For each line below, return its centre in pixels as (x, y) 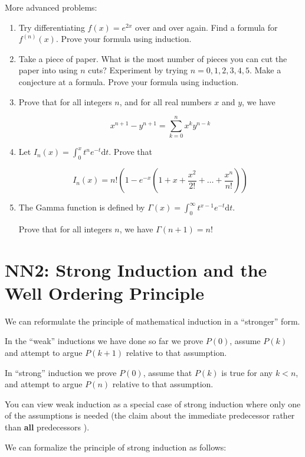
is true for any (247, 372)
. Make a (265, 70)
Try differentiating (52, 27)
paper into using (48, 70)
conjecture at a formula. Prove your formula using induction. (129, 81)
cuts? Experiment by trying (138, 70)
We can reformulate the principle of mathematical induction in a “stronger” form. (152, 321)
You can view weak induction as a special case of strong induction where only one (153, 403)
